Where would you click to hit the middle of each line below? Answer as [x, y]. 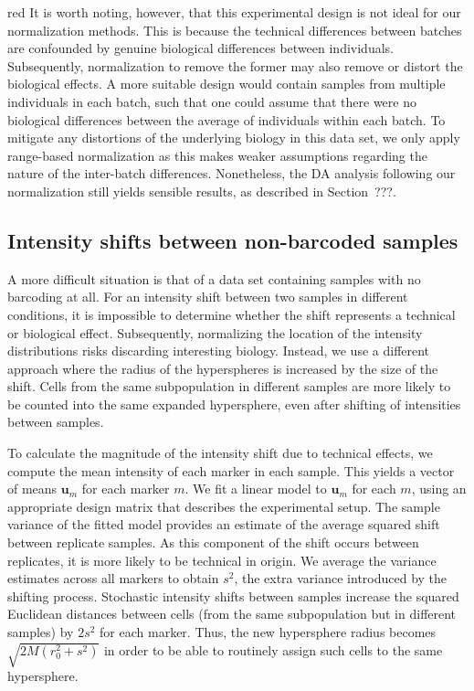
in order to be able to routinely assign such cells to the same [273, 649]
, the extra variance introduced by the [341, 578]
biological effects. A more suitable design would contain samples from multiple [226, 84]
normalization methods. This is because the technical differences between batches [235, 30]
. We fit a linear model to [256, 489]
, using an [439, 489]
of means [32, 489]
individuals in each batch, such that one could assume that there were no [212, 101]
